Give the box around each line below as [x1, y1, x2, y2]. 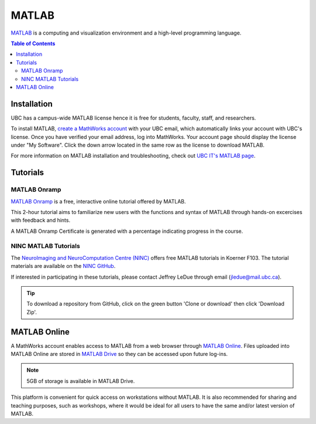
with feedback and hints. [11, 217, 70, 224]
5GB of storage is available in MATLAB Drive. [26, 377, 135, 384]
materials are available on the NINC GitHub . [11, 263, 116, 270]
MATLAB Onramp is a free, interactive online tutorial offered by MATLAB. [11, 198, 187, 205]
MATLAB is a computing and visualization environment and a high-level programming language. [11, 29, 242, 36]
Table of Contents [11, 40, 56, 47]
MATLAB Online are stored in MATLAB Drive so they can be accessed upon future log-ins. [11, 351, 228, 358]
